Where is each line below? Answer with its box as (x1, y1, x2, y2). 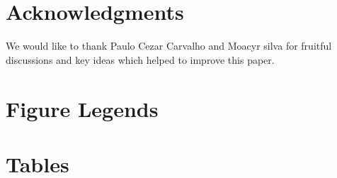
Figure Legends (6, 94, 159, 123)
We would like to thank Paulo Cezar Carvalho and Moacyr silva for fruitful (6, 38, 332, 53)
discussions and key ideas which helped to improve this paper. (6, 52, 275, 67)
